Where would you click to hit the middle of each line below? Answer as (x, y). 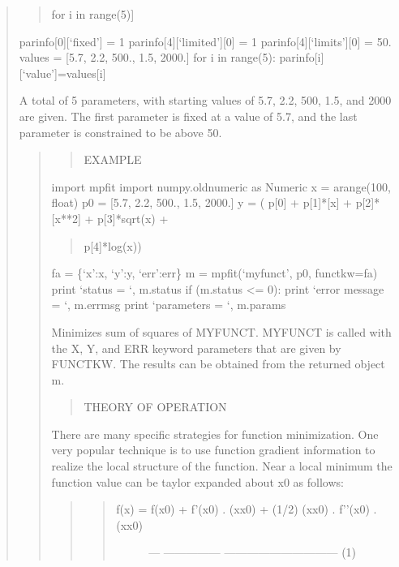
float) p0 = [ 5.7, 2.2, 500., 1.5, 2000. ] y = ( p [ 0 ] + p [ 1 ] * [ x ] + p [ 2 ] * (216, 202)
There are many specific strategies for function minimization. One (215, 434)
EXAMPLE (113, 159)
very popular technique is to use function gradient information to (213, 450)
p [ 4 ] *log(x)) (113, 245)
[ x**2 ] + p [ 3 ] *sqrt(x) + (110, 218)
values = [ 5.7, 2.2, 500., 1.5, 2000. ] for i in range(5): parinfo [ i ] (172, 57)
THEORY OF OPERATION (155, 407)
